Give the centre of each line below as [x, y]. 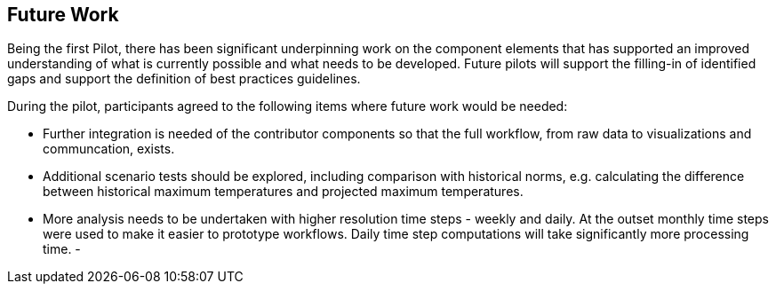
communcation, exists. [109, 149]
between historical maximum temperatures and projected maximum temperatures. [283, 192]
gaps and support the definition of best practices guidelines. [184, 79]
